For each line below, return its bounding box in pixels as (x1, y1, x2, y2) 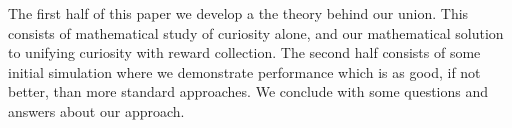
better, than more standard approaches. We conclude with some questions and (8, 81, 489, 102)
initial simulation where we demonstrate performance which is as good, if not (8, 61, 481, 82)
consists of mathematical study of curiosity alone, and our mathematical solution (8, 22, 504, 43)
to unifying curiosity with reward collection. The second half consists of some (8, 42, 481, 63)
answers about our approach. (8, 100, 185, 121)
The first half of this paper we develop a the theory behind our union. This (8, 3, 469, 23)
